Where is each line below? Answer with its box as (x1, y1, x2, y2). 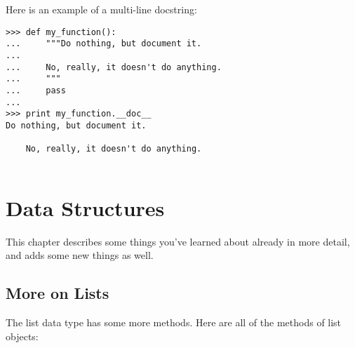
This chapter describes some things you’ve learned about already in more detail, (6, 234, 350, 248)
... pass (6, 85, 66, 95)
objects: (6, 328, 39, 343)
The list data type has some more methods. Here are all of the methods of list (6, 314, 342, 329)
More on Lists (6, 282, 109, 304)
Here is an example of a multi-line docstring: (6, 2, 197, 16)
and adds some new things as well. (6, 248, 154, 262)
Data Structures (6, 193, 165, 222)
